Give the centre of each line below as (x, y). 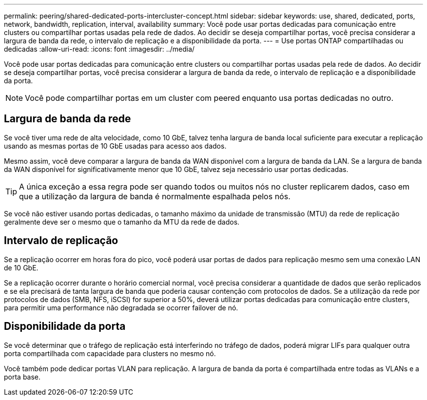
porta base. (22, 377)
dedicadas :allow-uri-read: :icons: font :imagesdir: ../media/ (99, 49)
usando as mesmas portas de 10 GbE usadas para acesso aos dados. (115, 146)
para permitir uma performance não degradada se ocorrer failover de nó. (121, 307)
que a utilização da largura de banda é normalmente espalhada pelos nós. (155, 196)
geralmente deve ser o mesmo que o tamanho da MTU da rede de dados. (122, 222)
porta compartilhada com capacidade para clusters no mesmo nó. (110, 353)
